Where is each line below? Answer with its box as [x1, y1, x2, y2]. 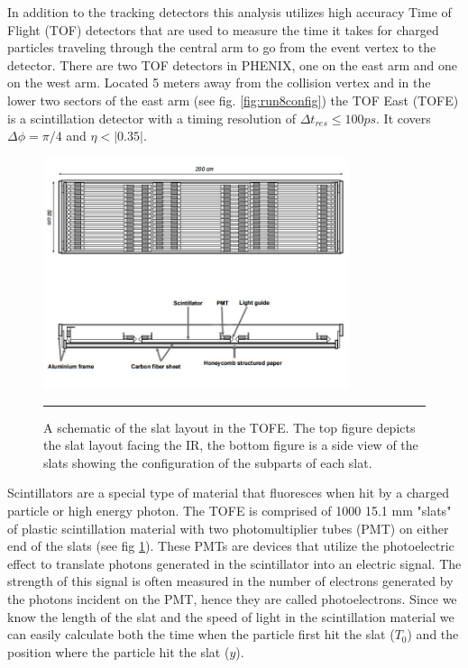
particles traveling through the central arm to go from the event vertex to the [7, 38, 436, 57]
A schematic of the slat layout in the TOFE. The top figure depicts [43, 417, 416, 436]
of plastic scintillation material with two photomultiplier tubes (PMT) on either [7, 518, 449, 537]
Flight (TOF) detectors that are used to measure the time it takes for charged [7, 20, 439, 39]
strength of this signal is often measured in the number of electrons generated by [7, 572, 454, 590]
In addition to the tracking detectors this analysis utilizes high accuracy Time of [7, 3, 452, 21]
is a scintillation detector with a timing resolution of [7, 108, 296, 127]
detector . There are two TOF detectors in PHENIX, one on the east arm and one [7, 55, 458, 74]
